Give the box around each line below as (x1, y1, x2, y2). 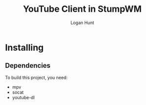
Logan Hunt (70, 20, 95, 26)
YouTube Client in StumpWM (23, 3, 142, 15)
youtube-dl (12, 94, 35, 100)
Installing (5, 42, 44, 53)
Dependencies (5, 61, 50, 70)
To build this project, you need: (5, 75, 68, 80)
